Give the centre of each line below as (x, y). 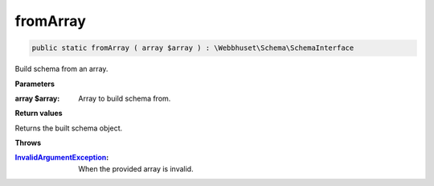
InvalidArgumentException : (62, 158)
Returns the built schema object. (69, 128)
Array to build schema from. (125, 98)
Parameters (35, 84)
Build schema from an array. (61, 69)
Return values (39, 114)
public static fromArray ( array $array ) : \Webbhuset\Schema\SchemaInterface (193, 48)
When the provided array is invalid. (136, 168)
